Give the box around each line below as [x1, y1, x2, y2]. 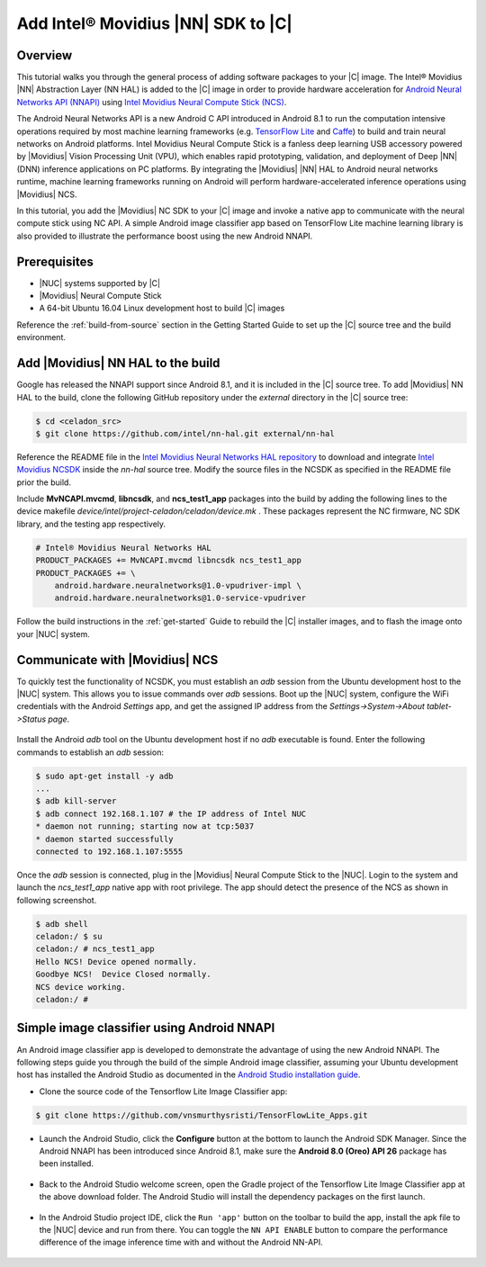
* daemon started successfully [35, 833, 175, 844]
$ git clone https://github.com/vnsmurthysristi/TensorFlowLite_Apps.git [35, 1110, 368, 1120]
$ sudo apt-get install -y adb [35, 770, 175, 781]
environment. [16, 332, 67, 343]
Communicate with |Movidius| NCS [16, 652, 219, 668]
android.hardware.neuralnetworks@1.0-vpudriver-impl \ [54, 580, 301, 590]
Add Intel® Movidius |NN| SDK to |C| [16, 13, 292, 33]
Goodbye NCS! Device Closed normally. [35, 969, 211, 980]
